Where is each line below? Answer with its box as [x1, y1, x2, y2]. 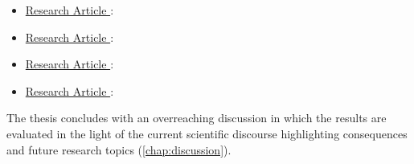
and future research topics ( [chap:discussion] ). [6, 141, 232, 158]
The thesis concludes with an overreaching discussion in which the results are [6, 109, 387, 126]
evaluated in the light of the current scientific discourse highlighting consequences [6, 125, 408, 141]
